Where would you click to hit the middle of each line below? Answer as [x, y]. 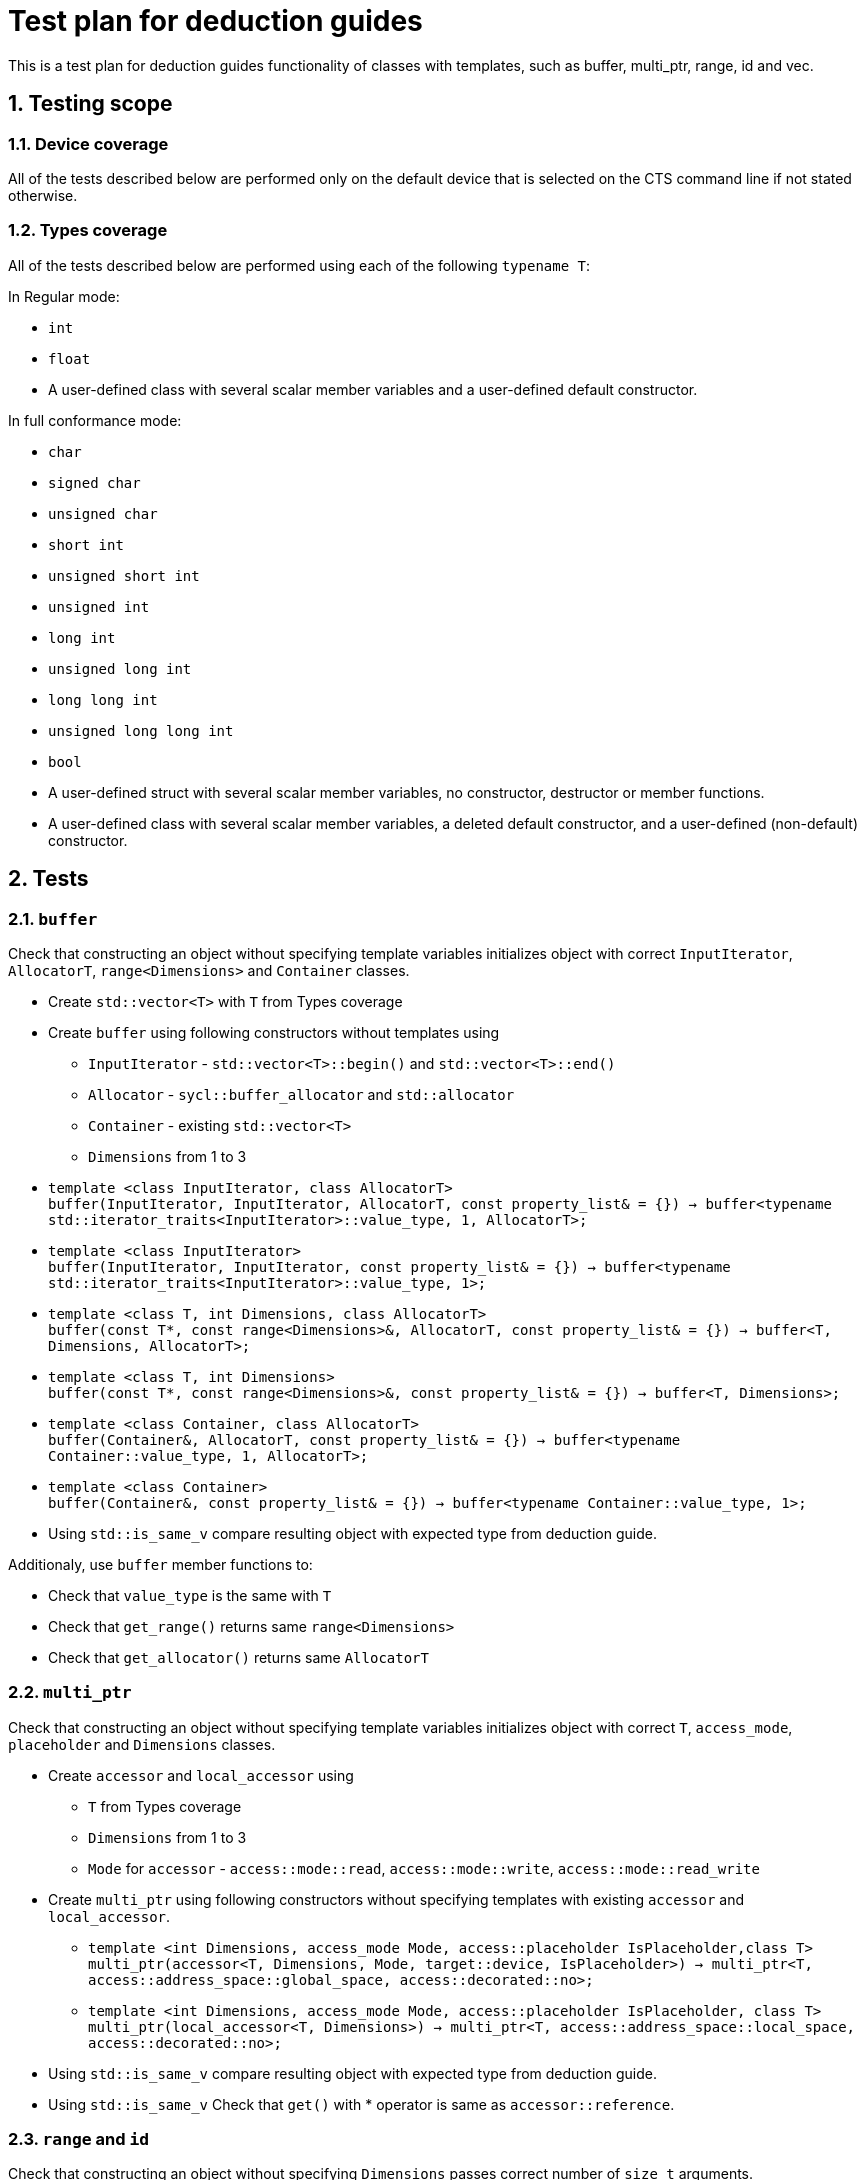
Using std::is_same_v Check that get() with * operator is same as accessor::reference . [361, 2104]
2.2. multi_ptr [70, 1692]
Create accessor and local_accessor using [201, 1775]
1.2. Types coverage [88, 230]
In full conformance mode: [95, 420]
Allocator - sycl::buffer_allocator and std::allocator [301, 1094]
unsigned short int [124, 575]
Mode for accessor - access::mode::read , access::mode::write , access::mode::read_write [424, 1868]
